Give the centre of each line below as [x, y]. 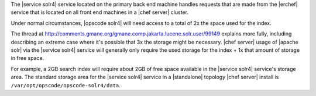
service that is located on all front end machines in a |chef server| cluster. [99, 12]
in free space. [28, 58]
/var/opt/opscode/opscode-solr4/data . [66, 85]
